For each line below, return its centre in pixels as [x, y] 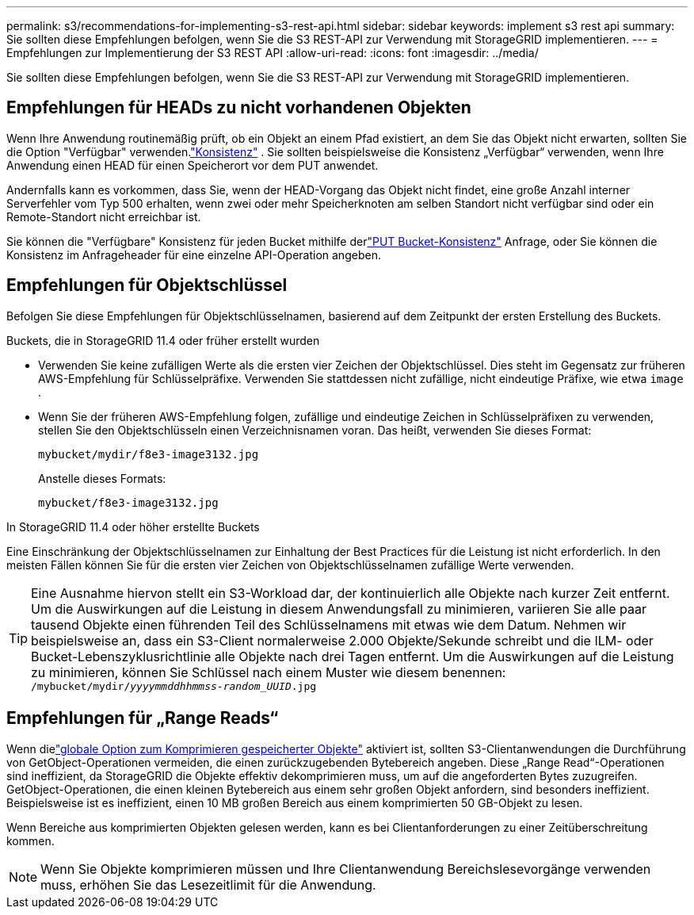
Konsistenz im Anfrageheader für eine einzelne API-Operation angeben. [194, 255]
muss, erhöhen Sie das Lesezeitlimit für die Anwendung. [208, 884]
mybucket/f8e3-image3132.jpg [128, 502]
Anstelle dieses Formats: [102, 478]
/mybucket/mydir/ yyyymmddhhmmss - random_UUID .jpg [174, 686]
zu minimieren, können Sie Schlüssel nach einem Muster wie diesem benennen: [269, 672]
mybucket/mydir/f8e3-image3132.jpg [149, 454]
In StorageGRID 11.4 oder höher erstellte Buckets [133, 526]
